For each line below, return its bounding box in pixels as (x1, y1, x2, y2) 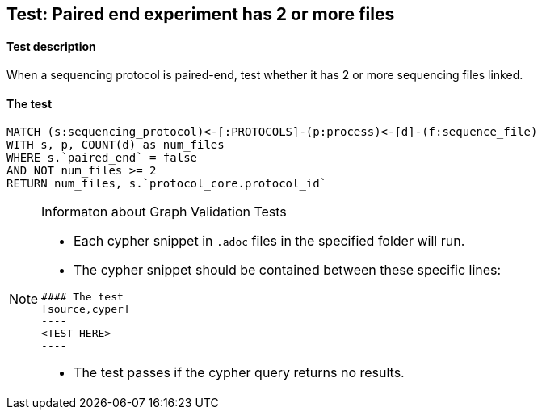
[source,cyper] (41, 303, 130, 316)
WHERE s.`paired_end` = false (6, 151, 198, 165)
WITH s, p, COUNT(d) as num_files (6, 138, 225, 152)
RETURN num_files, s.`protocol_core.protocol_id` (6, 177, 327, 191)
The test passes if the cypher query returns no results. (74, 364, 405, 381)
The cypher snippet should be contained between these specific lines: (74, 262, 502, 279)
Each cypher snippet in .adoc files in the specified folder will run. (74, 233, 465, 250)
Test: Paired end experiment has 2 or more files (6, 4, 395, 24)
